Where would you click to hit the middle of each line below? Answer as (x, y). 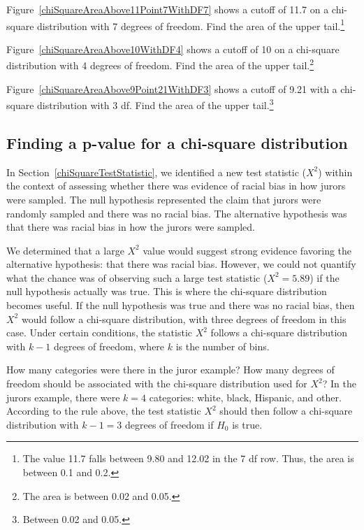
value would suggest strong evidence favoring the (247, 250)
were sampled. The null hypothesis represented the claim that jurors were (164, 199)
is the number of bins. (223, 346)
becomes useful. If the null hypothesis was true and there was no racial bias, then (181, 305)
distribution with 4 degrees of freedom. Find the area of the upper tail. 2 (160, 64)
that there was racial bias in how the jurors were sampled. (131, 227)
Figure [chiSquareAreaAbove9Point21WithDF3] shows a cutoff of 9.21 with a (172, 88)
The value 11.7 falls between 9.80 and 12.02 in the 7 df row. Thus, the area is (188, 458)
